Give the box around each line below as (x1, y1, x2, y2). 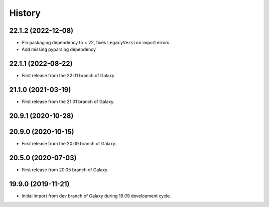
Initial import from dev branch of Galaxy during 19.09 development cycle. (21, 193, 171, 199)
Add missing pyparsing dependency (21, 46, 96, 52)
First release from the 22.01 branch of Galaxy (21, 73, 115, 79)
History (9, 7, 41, 18)
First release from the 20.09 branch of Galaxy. (21, 141, 117, 147)
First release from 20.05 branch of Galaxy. (21, 167, 109, 173)
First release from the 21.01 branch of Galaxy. (21, 99, 115, 104)
